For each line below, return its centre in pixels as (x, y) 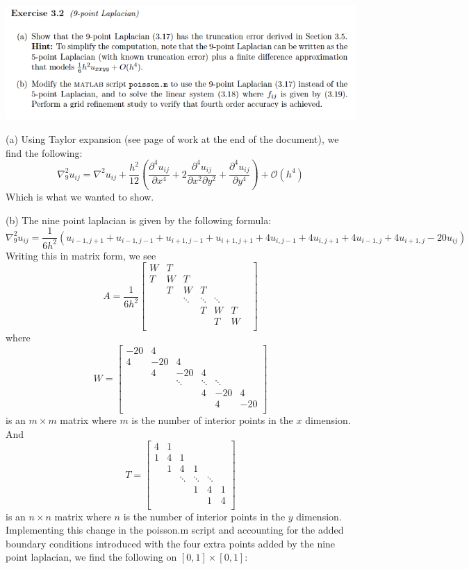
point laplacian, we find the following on (91, 557)
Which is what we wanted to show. (80, 196)
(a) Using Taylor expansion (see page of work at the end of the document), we (172, 138)
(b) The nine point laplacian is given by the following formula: (139, 220)
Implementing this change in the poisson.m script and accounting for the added (175, 530)
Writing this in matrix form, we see (81, 255)
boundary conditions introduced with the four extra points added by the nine (171, 543)
